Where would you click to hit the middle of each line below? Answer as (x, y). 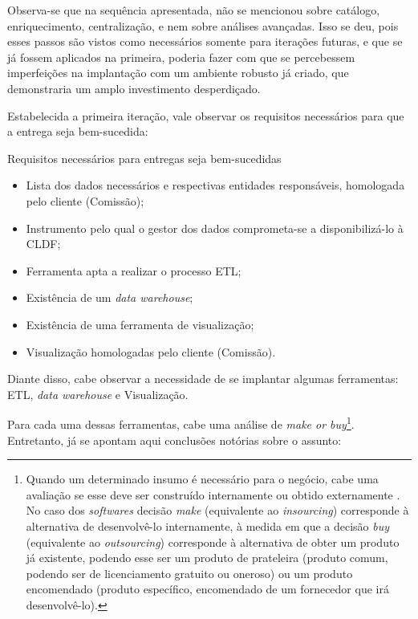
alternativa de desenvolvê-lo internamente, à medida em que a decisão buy (208, 525)
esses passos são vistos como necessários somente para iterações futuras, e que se (205, 41)
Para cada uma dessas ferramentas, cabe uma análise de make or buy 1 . (181, 423)
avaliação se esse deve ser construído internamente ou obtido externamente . (213, 494)
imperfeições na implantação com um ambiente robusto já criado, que (178, 73)
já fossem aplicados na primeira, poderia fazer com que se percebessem (181, 57)
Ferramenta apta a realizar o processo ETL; (134, 270)
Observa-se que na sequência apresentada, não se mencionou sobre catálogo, (194, 10)
